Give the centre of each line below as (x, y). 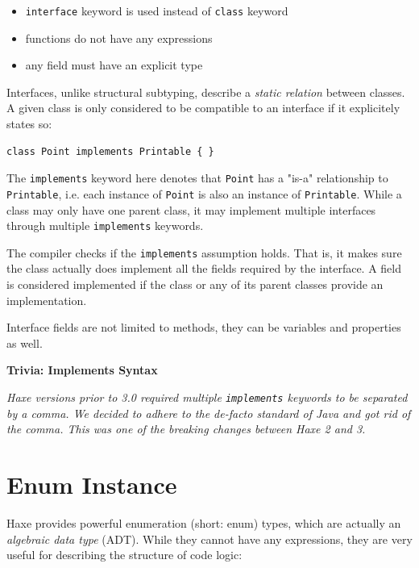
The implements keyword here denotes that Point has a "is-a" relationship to (197, 178)
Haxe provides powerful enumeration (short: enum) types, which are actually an (204, 522)
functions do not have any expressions (119, 38)
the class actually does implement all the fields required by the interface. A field (204, 268)
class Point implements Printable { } (110, 151)
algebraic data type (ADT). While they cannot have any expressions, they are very (209, 539)
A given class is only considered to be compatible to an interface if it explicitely (203, 108)
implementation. (47, 300)
